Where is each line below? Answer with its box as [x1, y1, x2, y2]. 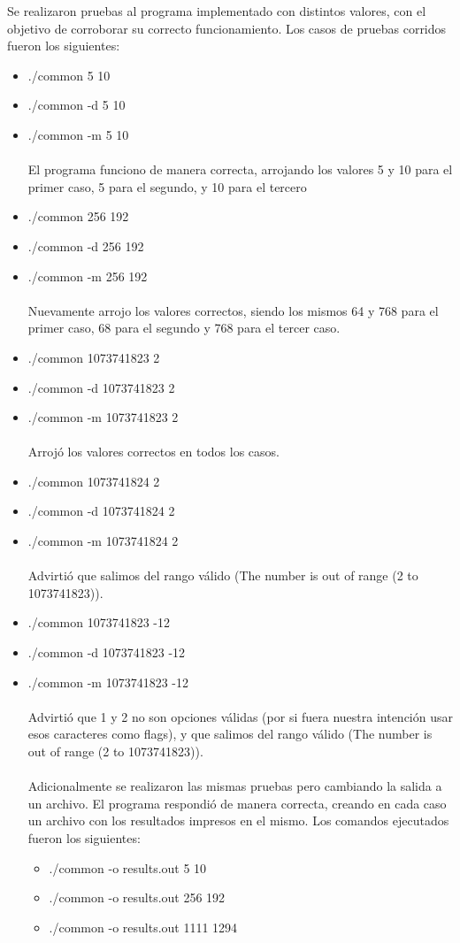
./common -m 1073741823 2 [27, 408, 179, 426]
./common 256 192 [27, 207, 129, 226]
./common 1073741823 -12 [27, 613, 170, 632]
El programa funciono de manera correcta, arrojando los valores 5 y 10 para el [27, 160, 453, 179]
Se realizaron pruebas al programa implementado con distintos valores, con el [7, 2, 426, 19]
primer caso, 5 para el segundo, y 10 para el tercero [27, 177, 307, 195]
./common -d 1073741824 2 [27, 502, 175, 520]
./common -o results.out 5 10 [49, 858, 207, 877]
